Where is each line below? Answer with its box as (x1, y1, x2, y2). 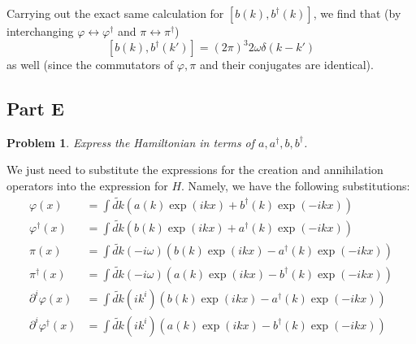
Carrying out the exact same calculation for (6, 5, 224, 21)
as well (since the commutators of (6, 56, 174, 73)
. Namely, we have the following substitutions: (181, 177, 410, 194)
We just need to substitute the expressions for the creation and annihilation (6, 161, 383, 178)
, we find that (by (313, 5, 401, 21)
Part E (6, 96, 64, 121)
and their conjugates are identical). (199, 56, 374, 73)
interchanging (6, 23, 74, 39)
